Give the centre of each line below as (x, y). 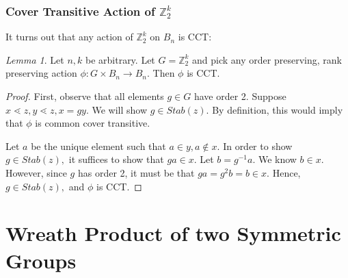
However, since (36, 172)
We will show (120, 109)
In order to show (258, 146)
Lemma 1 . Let (35, 59)
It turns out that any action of (69, 37)
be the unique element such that (98, 146)
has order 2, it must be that (136, 172)
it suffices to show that (116, 159)
